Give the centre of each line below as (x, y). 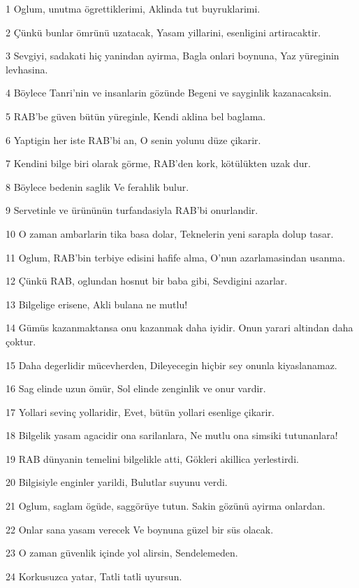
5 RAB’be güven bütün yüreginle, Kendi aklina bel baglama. (136, 116)
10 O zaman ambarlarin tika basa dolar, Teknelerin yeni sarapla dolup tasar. (170, 233)
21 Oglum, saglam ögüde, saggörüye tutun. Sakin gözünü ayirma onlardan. (166, 506)
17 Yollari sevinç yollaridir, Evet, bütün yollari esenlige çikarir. (140, 411)
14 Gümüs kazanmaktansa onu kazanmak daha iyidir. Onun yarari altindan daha (179, 328)
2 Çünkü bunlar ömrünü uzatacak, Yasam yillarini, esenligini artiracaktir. (163, 32)
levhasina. (27, 69)
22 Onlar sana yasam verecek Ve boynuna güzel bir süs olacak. (140, 529)
